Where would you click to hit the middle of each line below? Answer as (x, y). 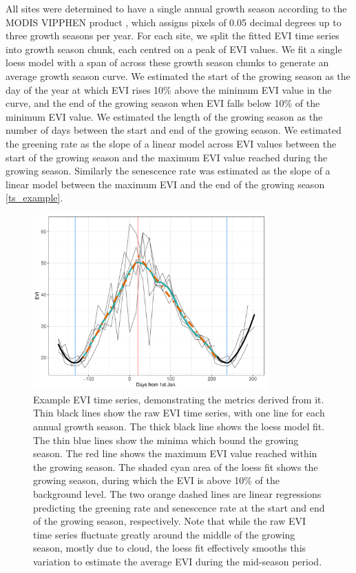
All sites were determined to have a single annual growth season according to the (176, 8)
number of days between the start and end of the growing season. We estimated (174, 130)
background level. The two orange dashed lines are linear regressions (177, 494)
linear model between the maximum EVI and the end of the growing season (165, 184)
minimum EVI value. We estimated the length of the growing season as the (164, 116)
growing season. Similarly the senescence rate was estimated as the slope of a (168, 171)
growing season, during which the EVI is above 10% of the (156, 480)
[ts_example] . (34, 198)
